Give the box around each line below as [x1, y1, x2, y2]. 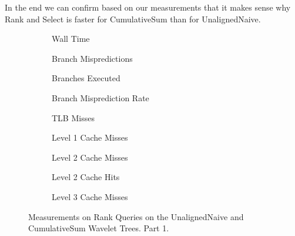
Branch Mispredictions [52, 52, 133, 64]
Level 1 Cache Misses [52, 131, 128, 144]
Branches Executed [52, 72, 120, 84]
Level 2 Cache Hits [52, 171, 120, 183]
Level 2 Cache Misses [52, 151, 128, 163]
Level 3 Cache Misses [52, 190, 128, 202]
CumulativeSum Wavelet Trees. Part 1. [28, 222, 169, 234]
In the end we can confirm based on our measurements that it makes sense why [5, 1, 291, 13]
